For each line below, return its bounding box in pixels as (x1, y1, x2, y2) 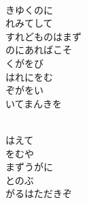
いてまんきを (5, 96, 62, 110)
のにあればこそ (5, 42, 72, 57)
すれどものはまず (5, 29, 82, 43)
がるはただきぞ (5, 186, 72, 201)
